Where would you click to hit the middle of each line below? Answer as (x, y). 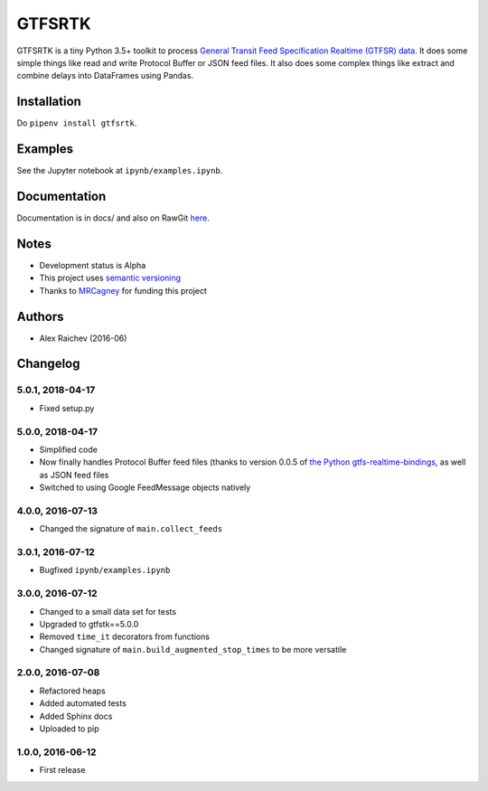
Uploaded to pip (69, 729)
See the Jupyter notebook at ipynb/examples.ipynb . (120, 171)
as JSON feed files (74, 475)
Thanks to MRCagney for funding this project (123, 290)
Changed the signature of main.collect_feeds (131, 529)
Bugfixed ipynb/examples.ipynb (105, 570)
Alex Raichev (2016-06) (83, 338)
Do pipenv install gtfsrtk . (77, 123)
